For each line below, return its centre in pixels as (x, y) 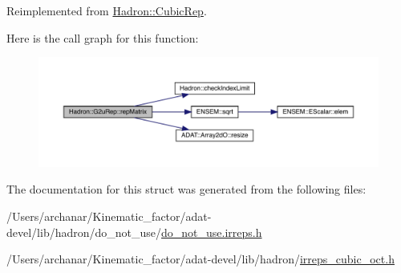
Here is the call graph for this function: (103, 37)
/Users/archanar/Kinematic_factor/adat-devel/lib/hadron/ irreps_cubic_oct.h (200, 259)
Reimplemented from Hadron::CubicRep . (107, 10)
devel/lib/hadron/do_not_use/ (84, 232)
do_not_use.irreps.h (212, 232)
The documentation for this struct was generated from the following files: (186, 189)
